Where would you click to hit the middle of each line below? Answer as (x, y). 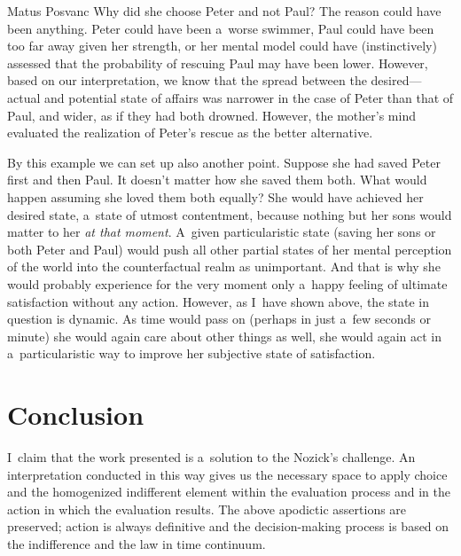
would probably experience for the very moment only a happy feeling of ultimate (227, 283)
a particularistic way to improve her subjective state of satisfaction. (191, 353)
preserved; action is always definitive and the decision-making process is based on (228, 526)
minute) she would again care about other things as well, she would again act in (224, 336)
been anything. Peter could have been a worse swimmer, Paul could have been (221, 28)
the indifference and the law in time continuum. (137, 543)
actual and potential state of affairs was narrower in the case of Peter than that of (230, 97)
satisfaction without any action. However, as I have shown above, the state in (218, 301)
